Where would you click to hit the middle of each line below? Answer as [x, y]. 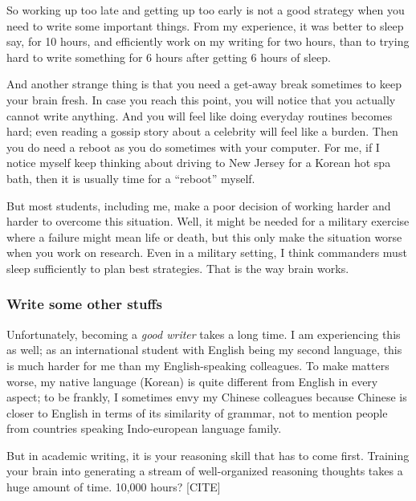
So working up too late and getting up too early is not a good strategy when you [206, 10]
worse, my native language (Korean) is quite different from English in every [192, 381]
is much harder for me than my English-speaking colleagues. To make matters [198, 365]
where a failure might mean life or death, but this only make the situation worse [204, 236]
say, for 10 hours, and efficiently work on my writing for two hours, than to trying [208, 41]
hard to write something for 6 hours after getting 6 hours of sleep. [169, 57]
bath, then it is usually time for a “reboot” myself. [131, 178]
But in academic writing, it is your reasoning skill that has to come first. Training [208, 455]
